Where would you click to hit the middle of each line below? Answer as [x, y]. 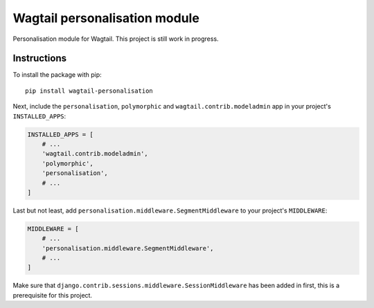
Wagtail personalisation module [106, 18]
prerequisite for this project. [53, 295]
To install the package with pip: [57, 75]
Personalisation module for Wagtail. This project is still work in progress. [116, 39]
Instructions [40, 58]
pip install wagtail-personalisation [89, 91]
